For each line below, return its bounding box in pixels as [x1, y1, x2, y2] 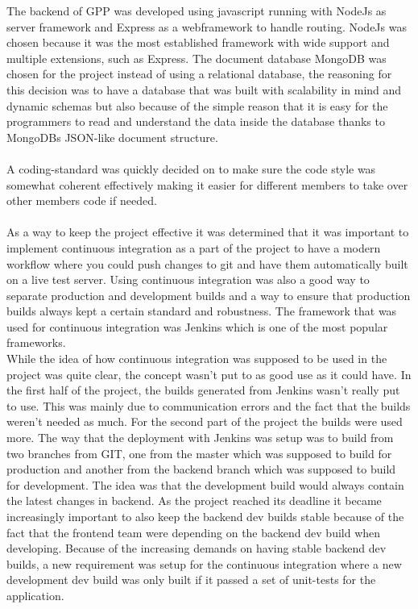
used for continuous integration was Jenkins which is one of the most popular [6, 318, 388, 335]
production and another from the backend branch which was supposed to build [6, 461, 396, 478]
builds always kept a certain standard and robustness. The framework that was [6, 302, 397, 319]
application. [6, 586, 64, 603]
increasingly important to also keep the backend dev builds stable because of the [6, 508, 404, 524]
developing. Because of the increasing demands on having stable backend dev [6, 540, 387, 557]
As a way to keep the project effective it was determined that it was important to [6, 223, 409, 240]
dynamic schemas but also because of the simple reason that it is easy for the [6, 97, 388, 114]
